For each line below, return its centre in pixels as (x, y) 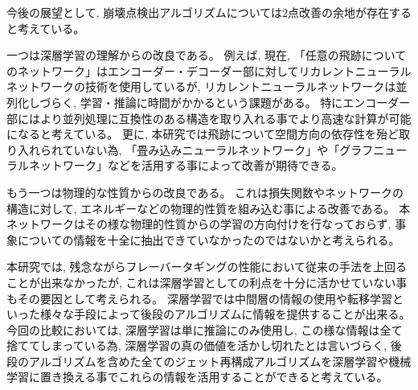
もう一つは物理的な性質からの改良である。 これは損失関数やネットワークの (205, 192)
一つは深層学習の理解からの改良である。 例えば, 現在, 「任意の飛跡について (207, 55)
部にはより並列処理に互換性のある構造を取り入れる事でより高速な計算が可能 (209, 118)
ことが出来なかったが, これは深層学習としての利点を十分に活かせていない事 (207, 282)
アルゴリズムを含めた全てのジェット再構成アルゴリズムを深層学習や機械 (220, 361)
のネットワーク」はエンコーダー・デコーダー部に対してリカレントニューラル (209, 70)
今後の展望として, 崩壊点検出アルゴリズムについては (145, 12)
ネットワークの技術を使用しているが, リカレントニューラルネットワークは (201, 86)
